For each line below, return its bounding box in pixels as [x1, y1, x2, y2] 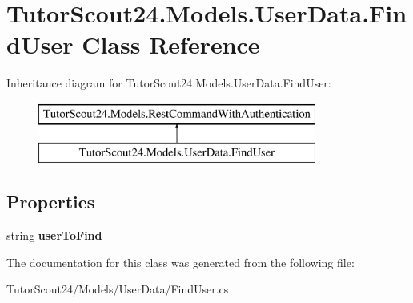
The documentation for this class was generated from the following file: [6, 253, 355, 270]
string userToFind [6, 227, 102, 244]
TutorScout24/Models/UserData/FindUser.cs [6, 281, 229, 297]
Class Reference [82, 28, 260, 61]
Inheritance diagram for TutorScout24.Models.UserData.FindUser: [6, 75, 331, 91]
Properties [6, 189, 95, 214]
